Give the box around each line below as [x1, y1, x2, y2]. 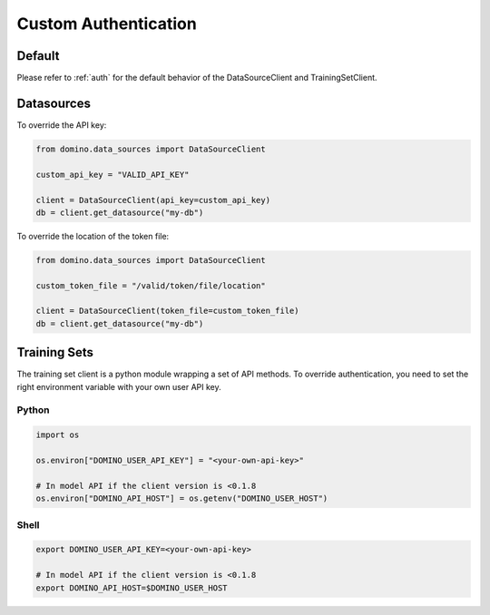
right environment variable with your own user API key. [16, 381, 221, 392]
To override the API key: [16, 119, 107, 131]
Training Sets [16, 345, 94, 360]
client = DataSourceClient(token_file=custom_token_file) [35, 306, 299, 317]
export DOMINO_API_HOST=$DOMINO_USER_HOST [35, 582, 228, 593]
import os [35, 430, 80, 440]
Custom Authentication [16, 14, 197, 34]
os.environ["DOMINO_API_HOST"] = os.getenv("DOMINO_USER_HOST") [35, 493, 328, 503]
